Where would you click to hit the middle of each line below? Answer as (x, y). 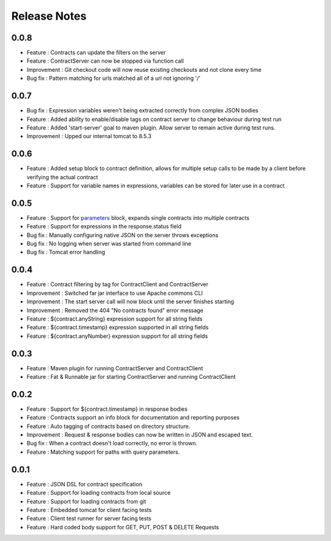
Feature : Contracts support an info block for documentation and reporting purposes (133, 418)
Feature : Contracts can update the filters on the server (96, 53)
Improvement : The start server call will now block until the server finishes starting (130, 302)
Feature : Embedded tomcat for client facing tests (89, 510)
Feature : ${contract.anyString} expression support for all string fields (115, 319)
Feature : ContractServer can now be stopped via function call (105, 61)
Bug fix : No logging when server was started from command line (109, 244)
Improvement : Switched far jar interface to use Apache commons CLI (115, 293)
